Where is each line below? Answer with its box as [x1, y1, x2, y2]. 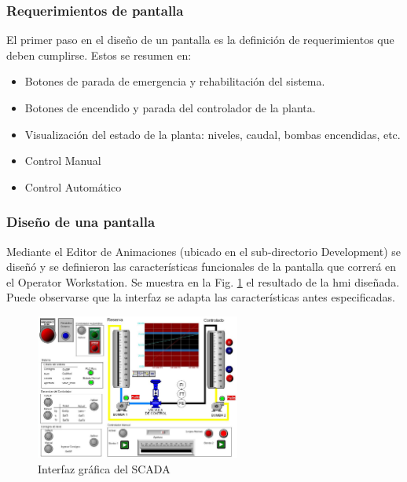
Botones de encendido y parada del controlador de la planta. [24, 100, 316, 115]
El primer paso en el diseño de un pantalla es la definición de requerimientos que [6, 31, 394, 48]
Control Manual [24, 152, 101, 169]
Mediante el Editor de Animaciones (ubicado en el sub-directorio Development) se [6, 243, 401, 259]
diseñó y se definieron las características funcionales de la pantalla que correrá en [6, 258, 397, 275]
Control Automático [24, 178, 122, 195]
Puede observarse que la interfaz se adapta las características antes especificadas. [6, 289, 395, 305]
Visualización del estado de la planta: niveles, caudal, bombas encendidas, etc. [24, 126, 401, 142]
